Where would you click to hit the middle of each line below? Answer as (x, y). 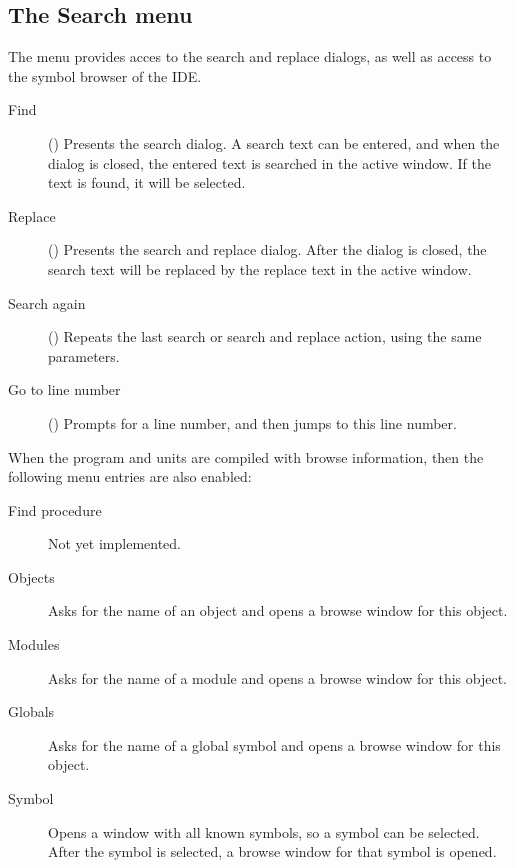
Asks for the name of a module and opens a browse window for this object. (277, 677)
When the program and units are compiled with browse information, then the (246, 456)
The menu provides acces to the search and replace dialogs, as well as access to (250, 56)
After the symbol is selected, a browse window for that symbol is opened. (272, 851)
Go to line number (64, 389)
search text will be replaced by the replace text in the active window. (260, 268)
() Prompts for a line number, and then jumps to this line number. (252, 422)
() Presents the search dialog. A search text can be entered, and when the (274, 142)
